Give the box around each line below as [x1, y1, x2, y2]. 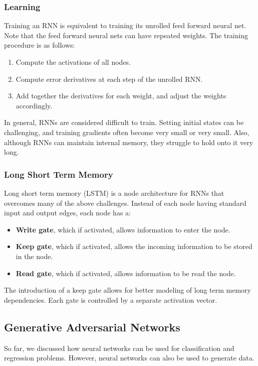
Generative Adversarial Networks [4, 319, 180, 334]
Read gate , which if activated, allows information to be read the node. [16, 268, 236, 278]
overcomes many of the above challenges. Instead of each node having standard [4, 197, 246, 208]
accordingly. [16, 100, 53, 110]
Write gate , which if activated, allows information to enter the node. [16, 224, 230, 234]
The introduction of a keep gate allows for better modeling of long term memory [4, 285, 251, 295]
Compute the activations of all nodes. [16, 57, 131, 67]
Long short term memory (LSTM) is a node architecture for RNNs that [4, 187, 224, 198]
